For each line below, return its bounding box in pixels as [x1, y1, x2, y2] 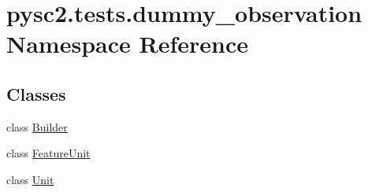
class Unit [6, 171, 54, 187]
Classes [6, 81, 66, 105]
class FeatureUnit [6, 145, 91, 161]
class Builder [6, 118, 68, 135]
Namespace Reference [6, 28, 248, 60]
